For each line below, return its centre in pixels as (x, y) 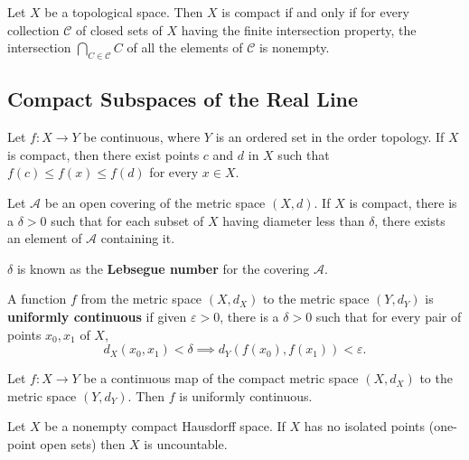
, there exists (410, 220)
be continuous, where (142, 137)
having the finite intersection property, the (299, 29)
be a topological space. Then (124, 12)
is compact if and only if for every (315, 12)
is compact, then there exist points (103, 154)
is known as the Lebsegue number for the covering (163, 268)
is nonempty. (294, 47)
